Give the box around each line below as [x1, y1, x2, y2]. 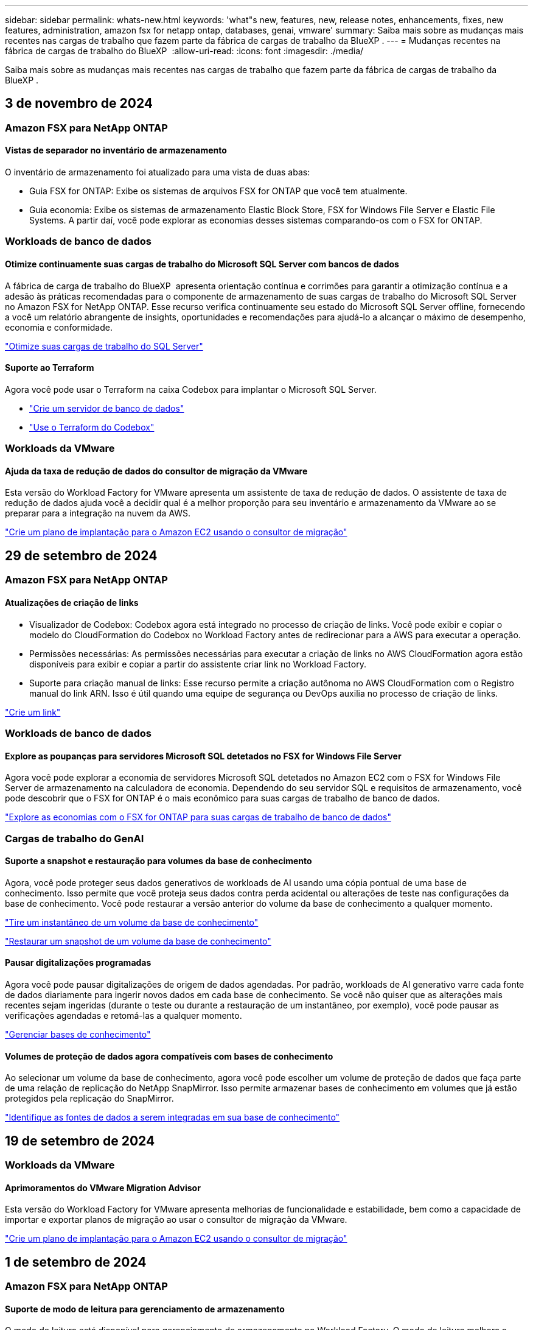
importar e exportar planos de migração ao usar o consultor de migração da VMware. [5, 1214, 347, 1225]
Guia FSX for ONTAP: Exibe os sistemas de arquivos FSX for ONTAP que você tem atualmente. [29, 186, 408, 197]
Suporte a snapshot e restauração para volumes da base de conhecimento [5, 856, 312, 867]
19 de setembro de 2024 [5, 1133, 155, 1149]
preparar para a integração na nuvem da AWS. [5, 508, 191, 519]
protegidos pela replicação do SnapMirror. [5, 1093, 174, 1104]
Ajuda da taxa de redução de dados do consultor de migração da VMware [5, 465, 308, 476]
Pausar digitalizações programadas [5, 957, 152, 968]
